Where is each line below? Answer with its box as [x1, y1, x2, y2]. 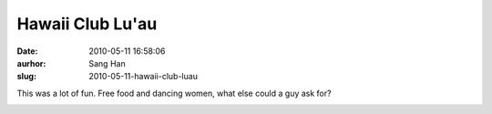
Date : [16, 46, 38, 57]
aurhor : [16, 57, 46, 68]
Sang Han [88, 57, 127, 68]
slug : [16, 71, 36, 82]
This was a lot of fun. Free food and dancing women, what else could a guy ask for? [16, 88, 332, 98]
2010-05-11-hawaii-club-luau [88, 71, 198, 82]
